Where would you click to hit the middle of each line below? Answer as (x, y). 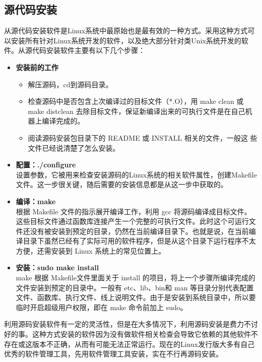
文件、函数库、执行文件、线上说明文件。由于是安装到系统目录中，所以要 (136, 297)
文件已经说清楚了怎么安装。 (74, 147)
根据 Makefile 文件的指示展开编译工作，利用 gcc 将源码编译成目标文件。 (134, 211)
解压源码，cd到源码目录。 (70, 84)
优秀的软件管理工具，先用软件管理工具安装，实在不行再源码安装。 (113, 354)
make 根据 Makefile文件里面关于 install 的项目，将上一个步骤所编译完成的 (136, 278)
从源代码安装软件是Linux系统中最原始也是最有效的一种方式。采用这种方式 (126, 31)
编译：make (36, 201)
